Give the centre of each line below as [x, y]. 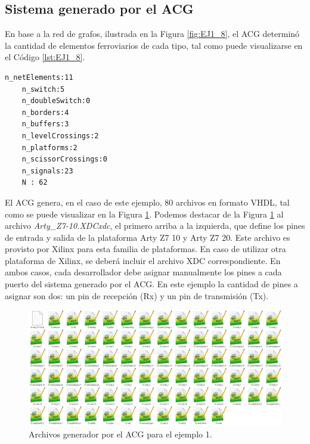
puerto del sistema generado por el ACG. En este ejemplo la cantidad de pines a [151, 284]
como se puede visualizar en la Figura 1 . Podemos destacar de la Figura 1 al [144, 214]
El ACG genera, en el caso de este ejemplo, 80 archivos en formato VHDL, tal [147, 202]
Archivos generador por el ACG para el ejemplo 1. [120, 434]
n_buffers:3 [45, 124]
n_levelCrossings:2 [60, 136]
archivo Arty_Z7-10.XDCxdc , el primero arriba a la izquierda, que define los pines [155, 226]
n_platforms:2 [49, 148]
